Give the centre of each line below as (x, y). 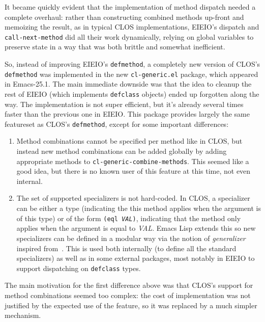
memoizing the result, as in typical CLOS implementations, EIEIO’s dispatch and (132, 27)
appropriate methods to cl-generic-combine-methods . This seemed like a (133, 161)
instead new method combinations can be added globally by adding (122, 151)
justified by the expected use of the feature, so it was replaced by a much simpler (131, 305)
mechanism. (23, 315)
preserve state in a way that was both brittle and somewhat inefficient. (115, 47)
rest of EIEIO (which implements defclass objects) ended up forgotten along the (132, 93)
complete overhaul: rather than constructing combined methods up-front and (124, 17)
